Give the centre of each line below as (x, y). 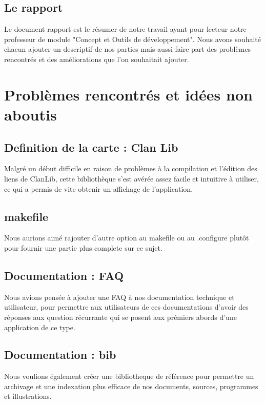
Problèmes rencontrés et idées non (128, 94)
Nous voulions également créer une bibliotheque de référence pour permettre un (129, 376)
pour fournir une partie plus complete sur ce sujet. (83, 247)
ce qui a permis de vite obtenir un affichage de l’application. (99, 188)
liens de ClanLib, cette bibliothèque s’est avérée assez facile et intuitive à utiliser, (131, 178)
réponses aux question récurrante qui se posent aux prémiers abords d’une (120, 317)
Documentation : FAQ (64, 275)
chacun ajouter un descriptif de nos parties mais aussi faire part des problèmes (128, 49)
